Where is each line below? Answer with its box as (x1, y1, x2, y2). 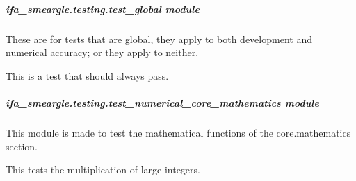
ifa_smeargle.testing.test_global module (6, 1, 200, 16)
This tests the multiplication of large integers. (6, 162, 200, 177)
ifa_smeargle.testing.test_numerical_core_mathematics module (6, 95, 319, 110)
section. (6, 139, 38, 153)
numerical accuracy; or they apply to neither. (6, 45, 199, 60)
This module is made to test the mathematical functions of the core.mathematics (6, 125, 351, 139)
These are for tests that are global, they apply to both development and (6, 31, 312, 46)
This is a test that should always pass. (6, 68, 169, 83)
